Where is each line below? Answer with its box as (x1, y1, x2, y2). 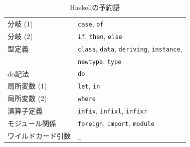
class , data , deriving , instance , (78, 43, 182, 53)
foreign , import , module (78, 118, 155, 128)
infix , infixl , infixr (78, 105, 147, 116)
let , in (78, 80, 100, 91)
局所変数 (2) (8, 93, 47, 103)
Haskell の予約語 (70, 2, 120, 12)
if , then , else (78, 30, 122, 41)
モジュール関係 (8, 118, 57, 128)
